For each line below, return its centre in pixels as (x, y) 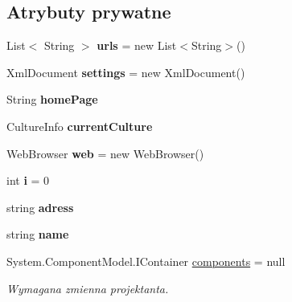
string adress (40, 207)
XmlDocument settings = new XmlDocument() (126, 72)
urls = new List (137, 45)
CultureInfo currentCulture (80, 126)
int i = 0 (28, 180)
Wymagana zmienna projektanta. (88, 288)
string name (38, 234)
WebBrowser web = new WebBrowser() (105, 153)
